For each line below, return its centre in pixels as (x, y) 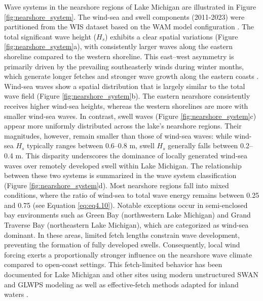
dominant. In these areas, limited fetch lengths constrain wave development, (122, 234)
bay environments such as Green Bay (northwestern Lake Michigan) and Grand (127, 215)
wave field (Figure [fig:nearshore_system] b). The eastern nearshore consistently (127, 96)
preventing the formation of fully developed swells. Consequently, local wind (122, 245)
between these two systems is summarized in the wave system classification (120, 175)
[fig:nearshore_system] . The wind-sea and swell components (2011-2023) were (124, 16)
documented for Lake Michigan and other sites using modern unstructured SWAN (131, 274)
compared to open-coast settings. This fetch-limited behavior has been (113, 264)
